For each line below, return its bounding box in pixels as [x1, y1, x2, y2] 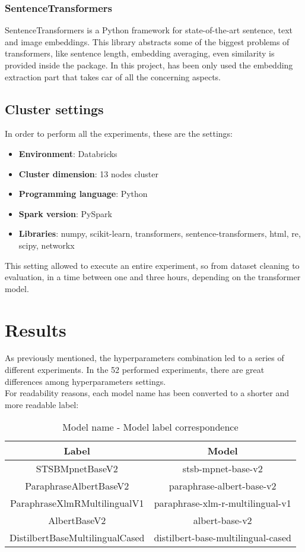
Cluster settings [5, 99, 104, 118]
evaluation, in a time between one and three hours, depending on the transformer [5, 271, 301, 283]
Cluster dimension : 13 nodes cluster [18, 167, 158, 180]
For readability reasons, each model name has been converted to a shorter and [5, 387, 290, 399]
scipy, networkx [18, 239, 75, 251]
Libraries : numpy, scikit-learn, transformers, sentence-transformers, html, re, [18, 227, 301, 240]
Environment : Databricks [18, 147, 117, 159]
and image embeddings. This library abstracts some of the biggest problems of [5, 35, 290, 48]
